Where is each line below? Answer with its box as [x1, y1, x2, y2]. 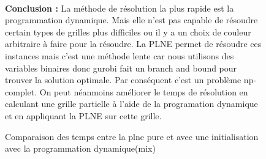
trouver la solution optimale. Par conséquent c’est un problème [5, 73, 241, 86]
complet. [5, 85, 37, 98]
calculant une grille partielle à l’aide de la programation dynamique [5, 97, 258, 110]
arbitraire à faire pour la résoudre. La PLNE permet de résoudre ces [5, 37, 262, 50]
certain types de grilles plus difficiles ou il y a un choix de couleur [5, 25, 251, 38]
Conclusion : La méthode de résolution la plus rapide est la [5, 1, 234, 14]
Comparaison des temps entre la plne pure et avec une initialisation [5, 130, 259, 142]
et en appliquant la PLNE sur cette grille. [5, 109, 162, 122]
